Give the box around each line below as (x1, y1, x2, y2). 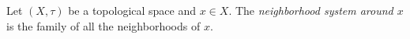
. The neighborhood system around (228, 2, 393, 18)
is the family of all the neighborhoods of (6, 17, 201, 34)
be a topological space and (68, 2, 197, 18)
